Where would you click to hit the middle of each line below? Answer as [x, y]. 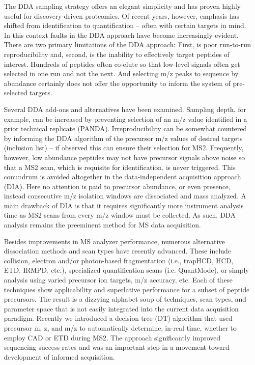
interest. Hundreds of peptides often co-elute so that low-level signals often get [122, 64]
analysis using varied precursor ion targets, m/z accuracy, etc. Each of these [118, 280]
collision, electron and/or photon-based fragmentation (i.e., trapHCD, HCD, [119, 260]
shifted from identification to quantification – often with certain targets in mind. [125, 25]
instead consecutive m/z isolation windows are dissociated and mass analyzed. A [125, 196]
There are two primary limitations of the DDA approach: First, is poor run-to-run [127, 44]
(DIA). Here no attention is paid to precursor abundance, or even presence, [117, 186]
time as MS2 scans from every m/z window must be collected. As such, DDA [120, 215]
